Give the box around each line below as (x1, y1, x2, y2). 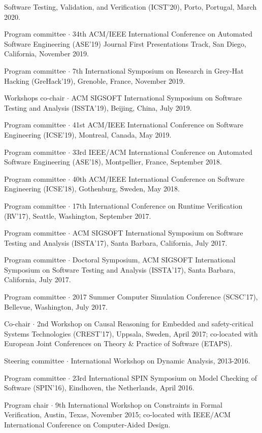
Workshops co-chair (4, 92, 65, 103)
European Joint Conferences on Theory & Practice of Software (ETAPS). (4, 338, 233, 349)
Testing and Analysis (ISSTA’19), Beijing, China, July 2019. (4, 102, 192, 113)
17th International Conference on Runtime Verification (72, 200, 243, 211)
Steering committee (4, 355, 64, 366)
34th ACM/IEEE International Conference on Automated (72, 28, 253, 39)
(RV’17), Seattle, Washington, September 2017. (4, 210, 151, 221)
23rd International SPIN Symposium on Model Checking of (72, 372, 257, 383)
